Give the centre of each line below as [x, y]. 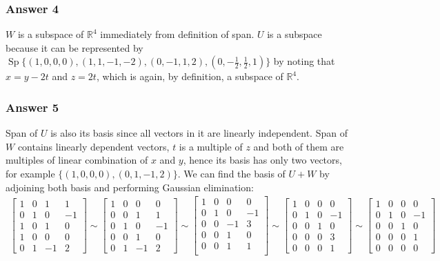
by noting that [304, 61]
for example [30, 173]
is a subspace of [51, 34]
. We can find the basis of [231, 173]
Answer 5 [32, 107]
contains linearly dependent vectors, [93, 146]
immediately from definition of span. [177, 34]
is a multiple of [211, 146]
